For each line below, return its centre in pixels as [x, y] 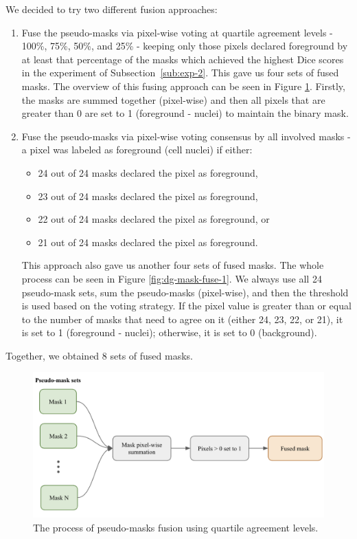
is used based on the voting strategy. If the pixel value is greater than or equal [186, 306]
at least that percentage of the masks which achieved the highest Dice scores [183, 59]
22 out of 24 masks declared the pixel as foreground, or [154, 219]
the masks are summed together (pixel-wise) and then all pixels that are [173, 99]
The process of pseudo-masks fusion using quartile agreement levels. [176, 528]
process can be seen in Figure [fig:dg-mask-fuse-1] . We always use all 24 [172, 278]
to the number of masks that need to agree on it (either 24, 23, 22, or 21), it [182, 319]
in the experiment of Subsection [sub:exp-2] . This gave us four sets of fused [180, 73]
